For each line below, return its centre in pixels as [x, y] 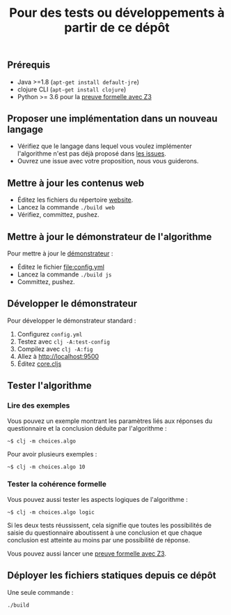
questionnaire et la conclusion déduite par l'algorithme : [87, 428]
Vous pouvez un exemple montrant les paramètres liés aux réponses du [110, 421]
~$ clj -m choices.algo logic [51, 512]
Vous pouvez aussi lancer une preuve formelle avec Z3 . [87, 554]
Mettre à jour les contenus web [76, 183]
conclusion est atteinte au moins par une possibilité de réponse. [99, 540]
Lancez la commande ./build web [66, 207]
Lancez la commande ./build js [64, 274]
